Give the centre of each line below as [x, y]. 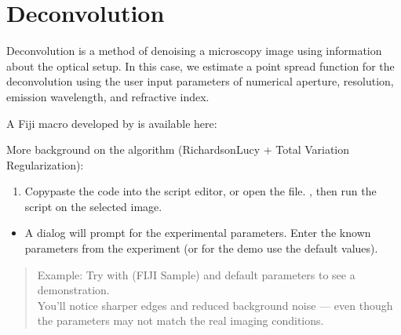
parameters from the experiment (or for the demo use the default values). [201, 248]
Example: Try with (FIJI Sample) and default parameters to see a [196, 274]
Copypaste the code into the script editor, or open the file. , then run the [200, 191]
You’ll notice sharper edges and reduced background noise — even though [215, 305]
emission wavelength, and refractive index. [108, 96]
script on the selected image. [93, 206]
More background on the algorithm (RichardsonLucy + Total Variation [178, 149]
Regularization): [45, 164]
